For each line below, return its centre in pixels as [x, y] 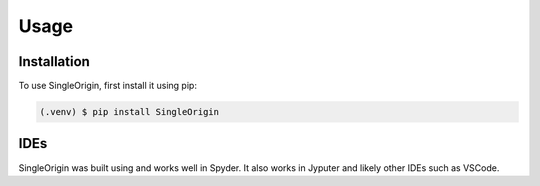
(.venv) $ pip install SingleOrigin [129, 112]
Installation [54, 61]
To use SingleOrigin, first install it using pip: [107, 86]
